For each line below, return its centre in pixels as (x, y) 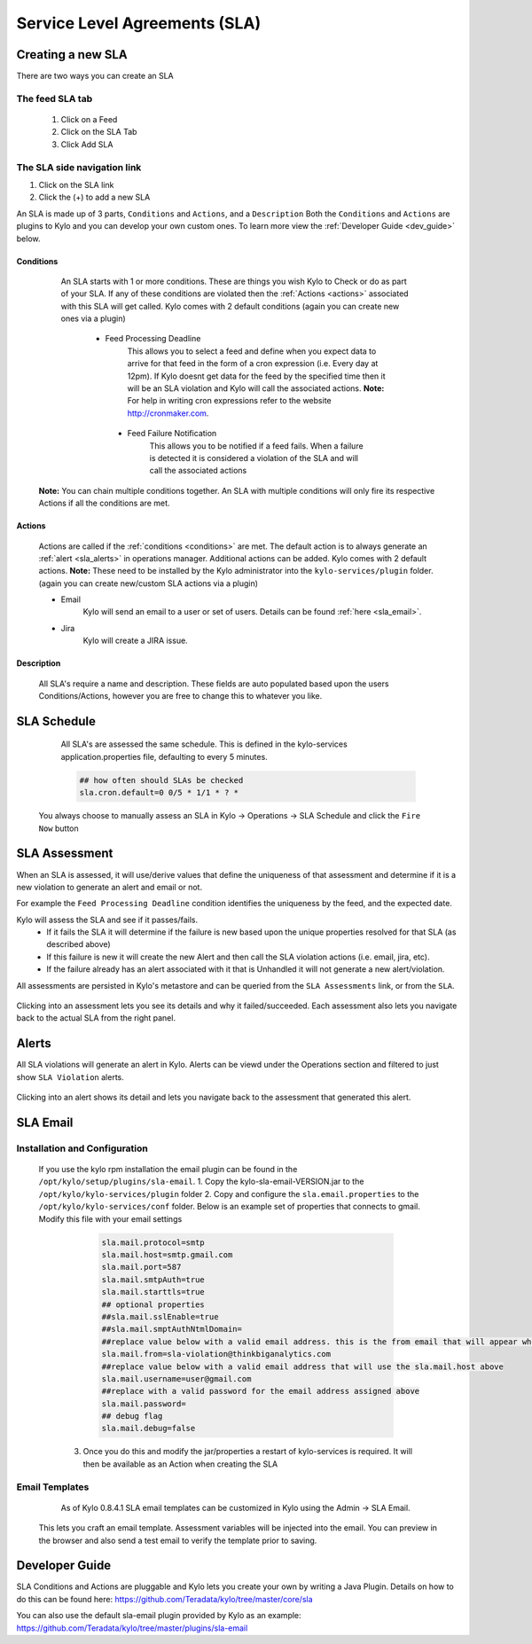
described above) (78, 944)
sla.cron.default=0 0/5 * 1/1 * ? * (159, 793)
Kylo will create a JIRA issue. (135, 641)
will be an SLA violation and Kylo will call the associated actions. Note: (256, 388)
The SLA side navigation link (79, 167)
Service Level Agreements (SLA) (139, 23)
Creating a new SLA (72, 55)
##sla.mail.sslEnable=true (160, 1316)
